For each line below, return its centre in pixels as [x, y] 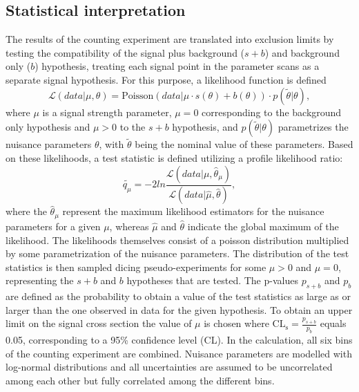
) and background [302, 52]
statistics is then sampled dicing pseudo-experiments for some [136, 267]
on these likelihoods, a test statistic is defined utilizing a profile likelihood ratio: [174, 157]
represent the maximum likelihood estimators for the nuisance [193, 211]
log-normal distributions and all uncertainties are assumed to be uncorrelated [169, 367]
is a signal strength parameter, [107, 112]
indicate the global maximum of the [263, 226]
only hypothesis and [48, 127]
